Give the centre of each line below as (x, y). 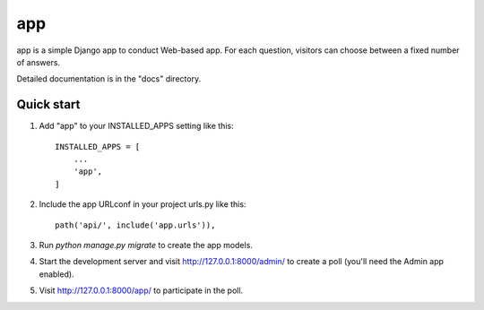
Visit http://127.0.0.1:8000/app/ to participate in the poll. (141, 290)
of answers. (39, 62)
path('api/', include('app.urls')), (135, 225)
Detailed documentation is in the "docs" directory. (109, 79)
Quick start (48, 104)
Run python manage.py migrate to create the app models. (146, 245)
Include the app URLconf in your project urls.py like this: (143, 204)
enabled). (57, 274)
